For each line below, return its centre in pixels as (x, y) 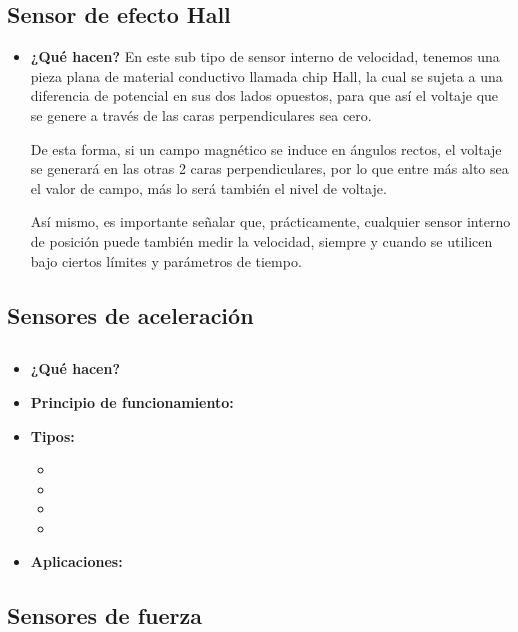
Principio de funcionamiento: (132, 401)
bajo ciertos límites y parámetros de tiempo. (166, 260)
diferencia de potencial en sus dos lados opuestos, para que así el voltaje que (264, 95)
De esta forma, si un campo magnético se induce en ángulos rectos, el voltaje (266, 148)
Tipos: (52, 435)
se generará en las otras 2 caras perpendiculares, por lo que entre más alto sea (269, 168)
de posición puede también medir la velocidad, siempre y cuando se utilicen (261, 240)
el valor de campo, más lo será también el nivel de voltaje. (208, 187)
